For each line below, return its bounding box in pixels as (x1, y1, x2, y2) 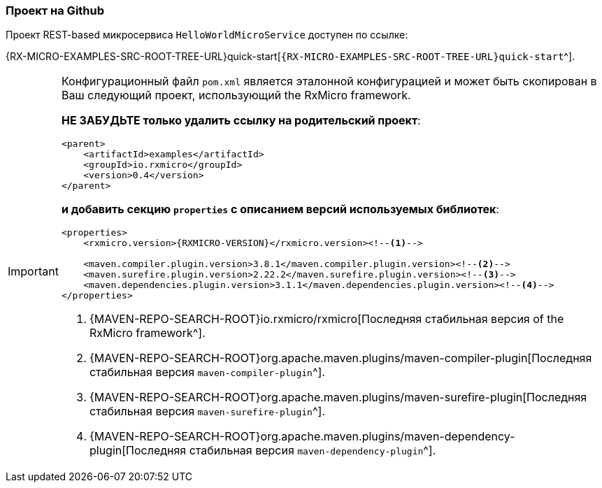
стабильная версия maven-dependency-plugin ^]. (189, 443, 436, 458)
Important (8, 264, 59, 279)
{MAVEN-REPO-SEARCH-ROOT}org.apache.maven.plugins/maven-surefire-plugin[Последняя (89, 390, 587, 405)
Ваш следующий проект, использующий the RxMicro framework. (61, 88, 411, 103)
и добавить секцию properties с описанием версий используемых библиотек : (61, 202, 499, 217)
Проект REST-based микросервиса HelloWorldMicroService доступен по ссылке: (6, 29, 408, 41)
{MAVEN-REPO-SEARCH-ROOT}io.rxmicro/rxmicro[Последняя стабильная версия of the (89, 312, 564, 326)
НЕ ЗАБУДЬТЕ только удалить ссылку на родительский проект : (61, 113, 421, 128)
